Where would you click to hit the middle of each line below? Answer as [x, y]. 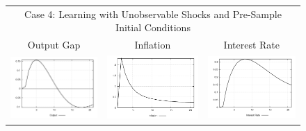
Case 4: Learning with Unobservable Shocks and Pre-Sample [153, 14]
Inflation [153, 45]
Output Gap [54, 45]
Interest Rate [251, 45]
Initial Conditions [153, 27]
